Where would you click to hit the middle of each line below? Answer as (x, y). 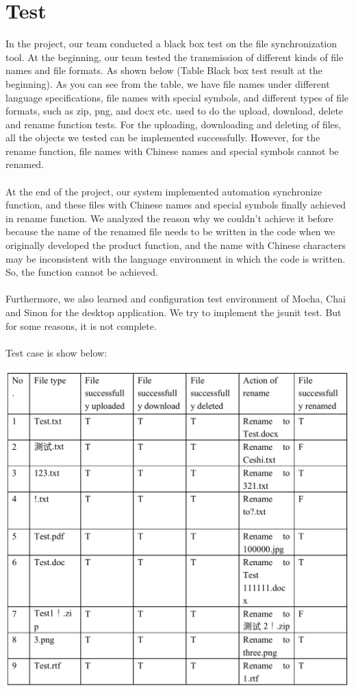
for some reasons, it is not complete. (81, 325)
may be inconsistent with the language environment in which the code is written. (176, 258)
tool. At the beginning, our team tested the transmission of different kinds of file (175, 57)
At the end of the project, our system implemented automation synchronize (164, 191)
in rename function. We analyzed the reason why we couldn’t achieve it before (169, 218)
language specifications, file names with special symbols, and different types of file (177, 97)
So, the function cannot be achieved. (82, 272)
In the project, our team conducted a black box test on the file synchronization (171, 44)
